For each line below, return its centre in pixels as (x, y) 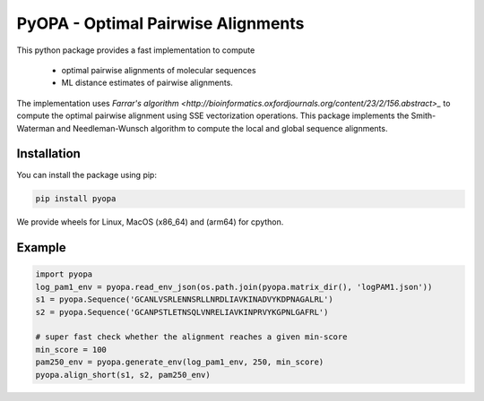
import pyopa (64, 274)
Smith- (423, 115)
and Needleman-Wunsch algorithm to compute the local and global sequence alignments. (222, 128)
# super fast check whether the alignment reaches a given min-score (191, 337)
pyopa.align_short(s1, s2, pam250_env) (123, 375)
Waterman (36, 128)
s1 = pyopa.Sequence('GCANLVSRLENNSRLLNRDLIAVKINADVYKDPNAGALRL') (184, 299)
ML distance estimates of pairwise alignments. (147, 83)
